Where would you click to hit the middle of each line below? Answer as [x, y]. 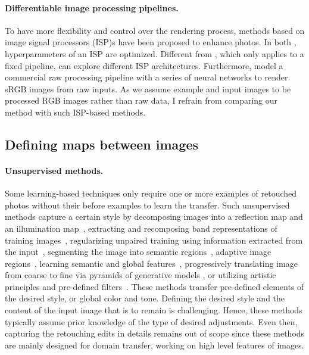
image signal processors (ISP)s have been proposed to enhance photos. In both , [151, 42]
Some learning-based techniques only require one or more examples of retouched [151, 193]
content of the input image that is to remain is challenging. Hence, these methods [154, 310]
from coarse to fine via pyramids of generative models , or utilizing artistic [141, 275]
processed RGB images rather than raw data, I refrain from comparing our [141, 100]
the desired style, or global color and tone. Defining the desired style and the [145, 298]
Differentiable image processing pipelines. [92, 7]
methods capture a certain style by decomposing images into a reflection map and [154, 217]
